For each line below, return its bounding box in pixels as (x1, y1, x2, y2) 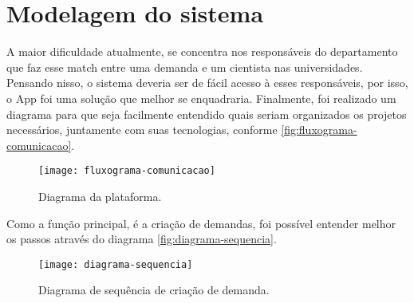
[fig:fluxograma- (281, 121, 357, 138)
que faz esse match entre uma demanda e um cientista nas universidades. (6, 58, 363, 75)
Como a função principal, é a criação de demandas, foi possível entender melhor (6, 214, 396, 231)
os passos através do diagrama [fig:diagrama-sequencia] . (6, 230, 277, 247)
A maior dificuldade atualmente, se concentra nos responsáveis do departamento (6, 43, 398, 60)
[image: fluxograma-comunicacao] (38, 165, 215, 177)
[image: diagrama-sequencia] (38, 258, 193, 270)
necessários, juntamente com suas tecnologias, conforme (6, 121, 278, 138)
